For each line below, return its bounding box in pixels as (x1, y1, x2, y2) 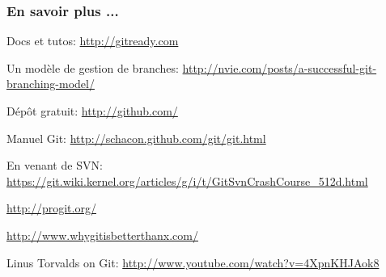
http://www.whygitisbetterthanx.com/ (6, 226, 198, 243)
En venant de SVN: (6, 157, 103, 174)
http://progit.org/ (6, 199, 96, 216)
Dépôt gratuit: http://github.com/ (6, 103, 178, 119)
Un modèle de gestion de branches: (6, 59, 179, 76)
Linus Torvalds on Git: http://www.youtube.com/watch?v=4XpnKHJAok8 (6, 254, 380, 271)
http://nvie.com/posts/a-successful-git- (182, 59, 377, 76)
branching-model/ (6, 75, 95, 92)
